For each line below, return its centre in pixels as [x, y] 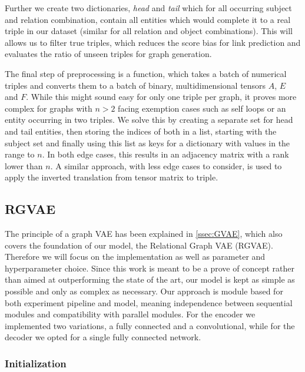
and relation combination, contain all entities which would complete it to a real [148, 19]
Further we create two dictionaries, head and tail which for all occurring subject [148, 8]
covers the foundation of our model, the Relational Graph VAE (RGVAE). [139, 245]
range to [20, 154]
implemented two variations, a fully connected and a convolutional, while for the [150, 325]
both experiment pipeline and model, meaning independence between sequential [149, 302]
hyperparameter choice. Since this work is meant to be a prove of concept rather [150, 268]
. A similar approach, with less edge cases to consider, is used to [166, 165]
